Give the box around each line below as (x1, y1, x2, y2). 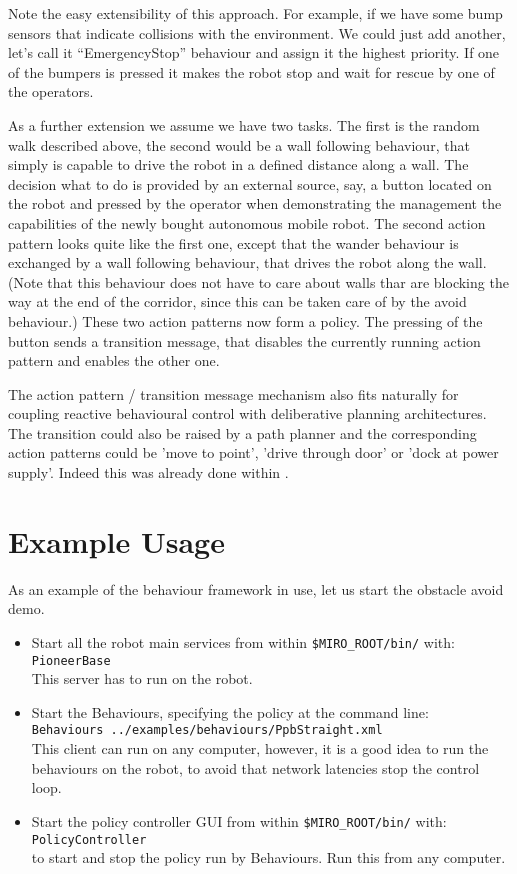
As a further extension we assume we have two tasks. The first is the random (8, 114, 480, 135)
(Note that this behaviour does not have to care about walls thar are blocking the (8, 271, 509, 292)
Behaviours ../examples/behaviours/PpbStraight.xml (31, 723, 383, 738)
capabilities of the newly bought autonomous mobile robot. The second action (8, 212, 486, 233)
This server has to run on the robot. (31, 668, 253, 689)
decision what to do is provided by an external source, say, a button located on (8, 173, 492, 194)
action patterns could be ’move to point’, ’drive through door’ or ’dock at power (8, 442, 499, 463)
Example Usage (8, 520, 225, 561)
